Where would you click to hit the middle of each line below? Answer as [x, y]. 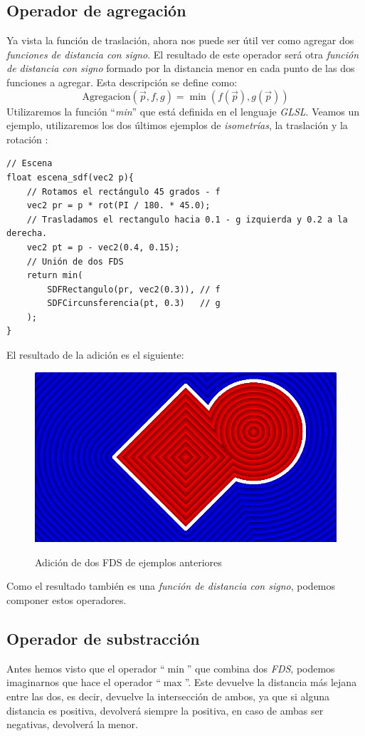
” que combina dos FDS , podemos [261, 668]
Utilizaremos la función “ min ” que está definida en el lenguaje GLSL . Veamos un [183, 111]
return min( [55, 276]
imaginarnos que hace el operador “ [84, 682]
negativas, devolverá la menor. [72, 724]
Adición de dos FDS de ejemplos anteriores [128, 562]
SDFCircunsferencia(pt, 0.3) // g [134, 303]
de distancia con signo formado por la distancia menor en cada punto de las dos [181, 68]
